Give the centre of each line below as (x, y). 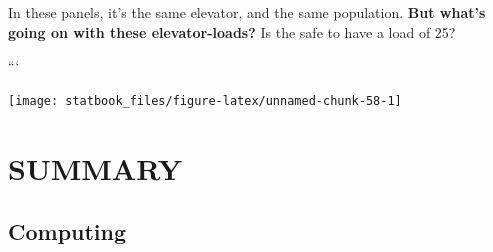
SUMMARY (95, 167)
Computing (67, 231)
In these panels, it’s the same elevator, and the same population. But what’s (247, 12)
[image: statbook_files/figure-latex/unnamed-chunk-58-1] (205, 100)
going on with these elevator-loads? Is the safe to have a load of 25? (232, 31)
